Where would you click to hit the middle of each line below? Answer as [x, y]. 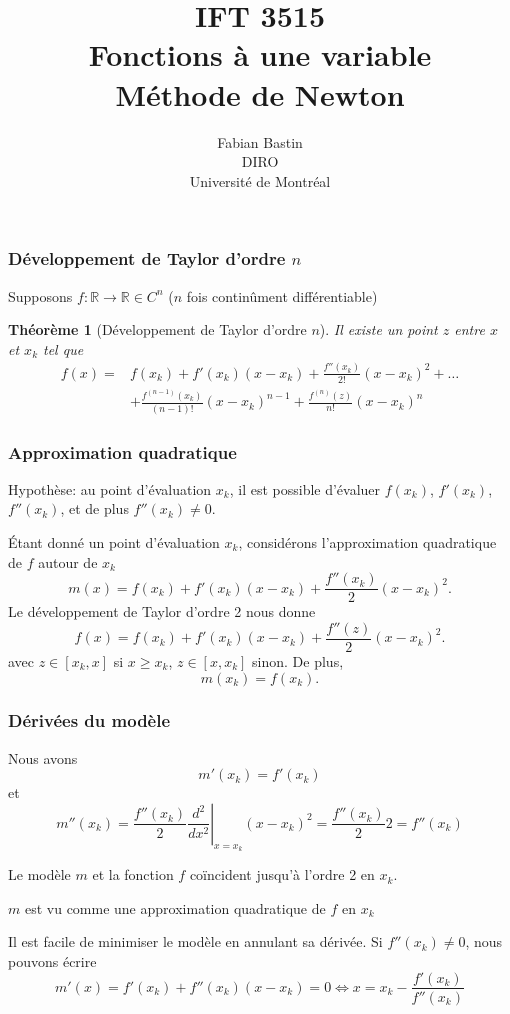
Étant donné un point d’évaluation [114, 542]
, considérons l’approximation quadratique [367, 542]
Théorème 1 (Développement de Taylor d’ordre [157, 329]
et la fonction [133, 874]
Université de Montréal [260, 180]
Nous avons [43, 757]
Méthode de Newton [260, 93]
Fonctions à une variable [260, 54]
